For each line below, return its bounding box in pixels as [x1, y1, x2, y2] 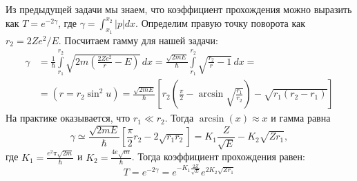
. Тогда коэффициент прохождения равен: [131, 149, 305, 164]
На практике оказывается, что [6, 111, 131, 125]
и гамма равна [271, 111, 331, 125]
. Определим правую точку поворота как [135, 15, 306, 30]
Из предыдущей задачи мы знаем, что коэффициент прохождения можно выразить [6, 2, 352, 16]
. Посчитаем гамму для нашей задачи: [58, 32, 218, 47]
